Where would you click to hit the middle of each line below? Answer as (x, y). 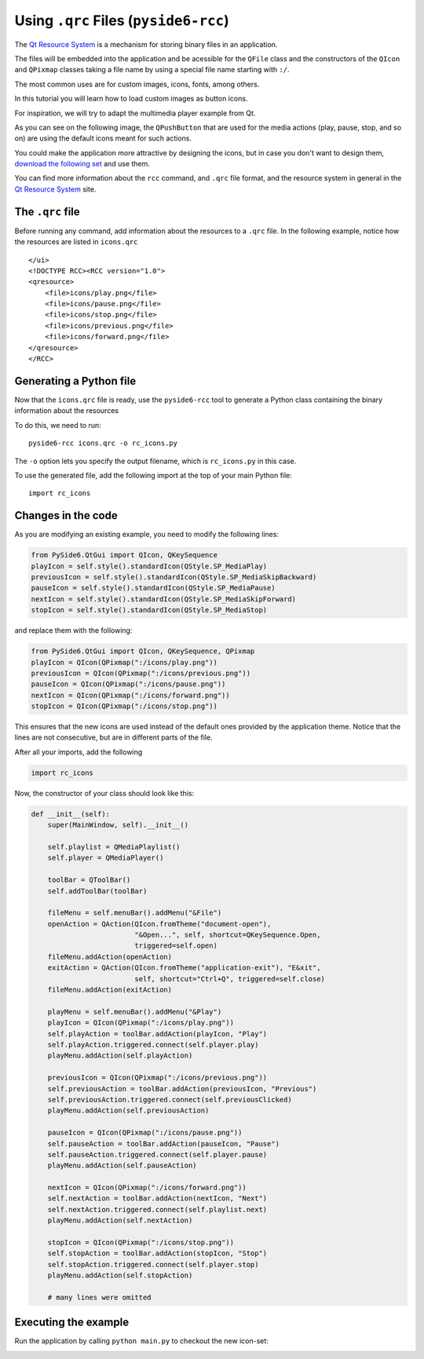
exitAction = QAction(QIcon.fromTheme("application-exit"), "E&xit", (184, 968)
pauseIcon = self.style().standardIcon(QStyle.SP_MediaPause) (153, 588)
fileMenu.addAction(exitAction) (110, 990)
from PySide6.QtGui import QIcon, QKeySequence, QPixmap (143, 651)
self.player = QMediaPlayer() (106, 858)
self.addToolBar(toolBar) (97, 891)
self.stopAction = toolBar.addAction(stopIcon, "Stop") (157, 1253)
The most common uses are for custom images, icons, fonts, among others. (137, 84)
